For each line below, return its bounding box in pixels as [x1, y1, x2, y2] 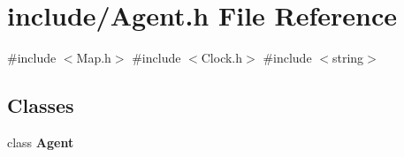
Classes [7, 92, 74, 119]
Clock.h [201, 49, 243, 67]
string [332, 49, 364, 67]
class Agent [7, 132, 74, 151]
